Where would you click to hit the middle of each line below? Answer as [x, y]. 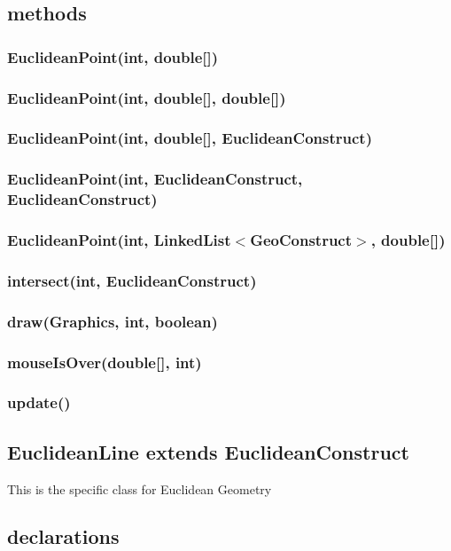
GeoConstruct [301, 240]
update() [39, 402]
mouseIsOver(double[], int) [105, 362]
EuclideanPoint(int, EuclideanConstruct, [155, 179]
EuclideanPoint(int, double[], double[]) [147, 97]
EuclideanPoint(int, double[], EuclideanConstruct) [190, 138]
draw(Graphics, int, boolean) [113, 321]
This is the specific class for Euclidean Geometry [140, 488]
